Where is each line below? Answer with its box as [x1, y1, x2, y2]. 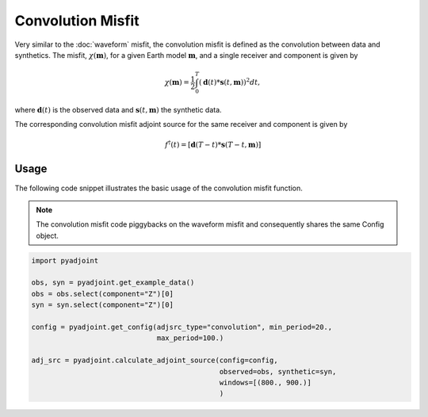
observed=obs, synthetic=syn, [219, 367, 337, 376]
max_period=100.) [156, 334, 224, 342]
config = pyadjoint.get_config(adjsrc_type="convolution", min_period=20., [31, 323, 333, 332]
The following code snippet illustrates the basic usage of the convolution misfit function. [14, 183, 303, 193]
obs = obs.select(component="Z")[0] [31, 289, 174, 298]
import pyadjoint [31, 256, 99, 265]
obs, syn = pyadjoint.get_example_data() [31, 278, 195, 287]
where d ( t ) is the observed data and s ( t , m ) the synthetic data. [14, 105, 222, 114]
